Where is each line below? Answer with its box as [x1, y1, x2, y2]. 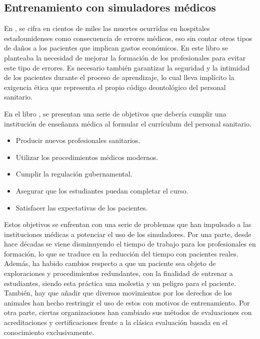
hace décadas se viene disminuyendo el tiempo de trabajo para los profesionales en [4, 238, 256, 249]
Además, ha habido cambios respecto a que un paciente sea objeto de [4, 258, 216, 268]
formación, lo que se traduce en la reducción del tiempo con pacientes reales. [4, 248, 238, 258]
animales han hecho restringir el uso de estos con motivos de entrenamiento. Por [4, 297, 250, 307]
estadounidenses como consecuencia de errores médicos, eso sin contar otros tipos [4, 32, 252, 43]
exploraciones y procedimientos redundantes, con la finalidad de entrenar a [4, 268, 233, 278]
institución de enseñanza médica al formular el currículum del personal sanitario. [4, 118, 251, 128]
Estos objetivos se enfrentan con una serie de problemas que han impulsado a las [4, 219, 251, 229]
